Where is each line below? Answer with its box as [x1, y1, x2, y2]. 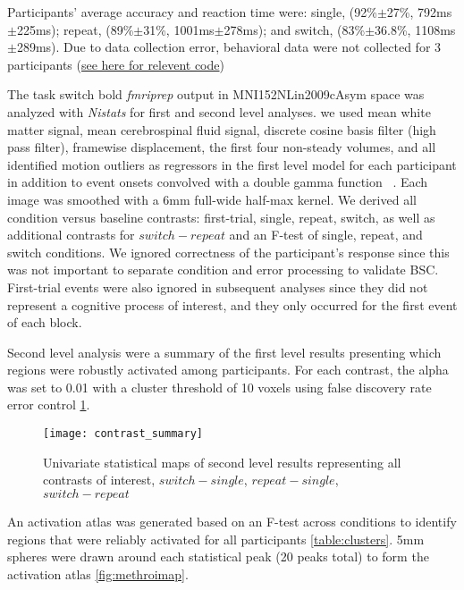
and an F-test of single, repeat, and [229, 225, 423, 244]
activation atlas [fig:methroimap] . [7, 564, 189, 583]
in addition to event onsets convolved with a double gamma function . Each [7, 173, 428, 191]
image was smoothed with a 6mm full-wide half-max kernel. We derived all [7, 190, 417, 208]
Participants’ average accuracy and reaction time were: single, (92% [7, 3, 377, 21]
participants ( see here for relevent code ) [7, 55, 224, 73]
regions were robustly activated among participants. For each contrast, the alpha [7, 360, 449, 379]
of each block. [7, 313, 82, 332]
